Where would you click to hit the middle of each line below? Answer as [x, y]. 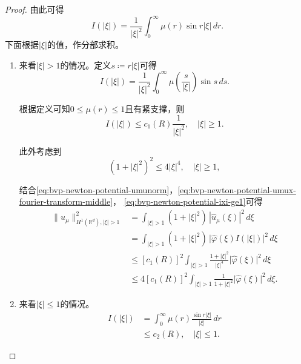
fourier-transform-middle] [66, 201]
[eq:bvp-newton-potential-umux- [237, 189]
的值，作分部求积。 [85, 45]
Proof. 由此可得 [35, 9]
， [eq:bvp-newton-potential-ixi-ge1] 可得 [188, 201]
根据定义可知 [45, 108]
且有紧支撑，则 [155, 108]
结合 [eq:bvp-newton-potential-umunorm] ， [98, 189]
